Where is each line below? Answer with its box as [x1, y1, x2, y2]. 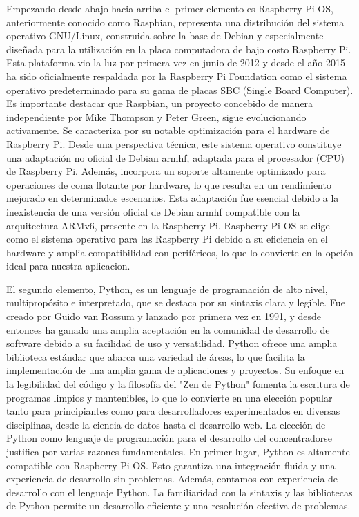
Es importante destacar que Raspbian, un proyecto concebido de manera [6, 96, 313, 111]
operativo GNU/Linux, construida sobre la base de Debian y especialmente [6, 28, 324, 43]
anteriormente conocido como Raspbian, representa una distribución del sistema [6, 15, 345, 29]
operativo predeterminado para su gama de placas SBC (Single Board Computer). [6, 82, 353, 97]
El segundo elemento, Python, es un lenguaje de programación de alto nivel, [6, 281, 328, 296]
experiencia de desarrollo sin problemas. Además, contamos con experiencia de [6, 471, 338, 486]
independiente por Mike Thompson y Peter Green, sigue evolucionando [6, 109, 307, 124]
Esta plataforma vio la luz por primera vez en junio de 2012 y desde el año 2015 [6, 55, 345, 70]
